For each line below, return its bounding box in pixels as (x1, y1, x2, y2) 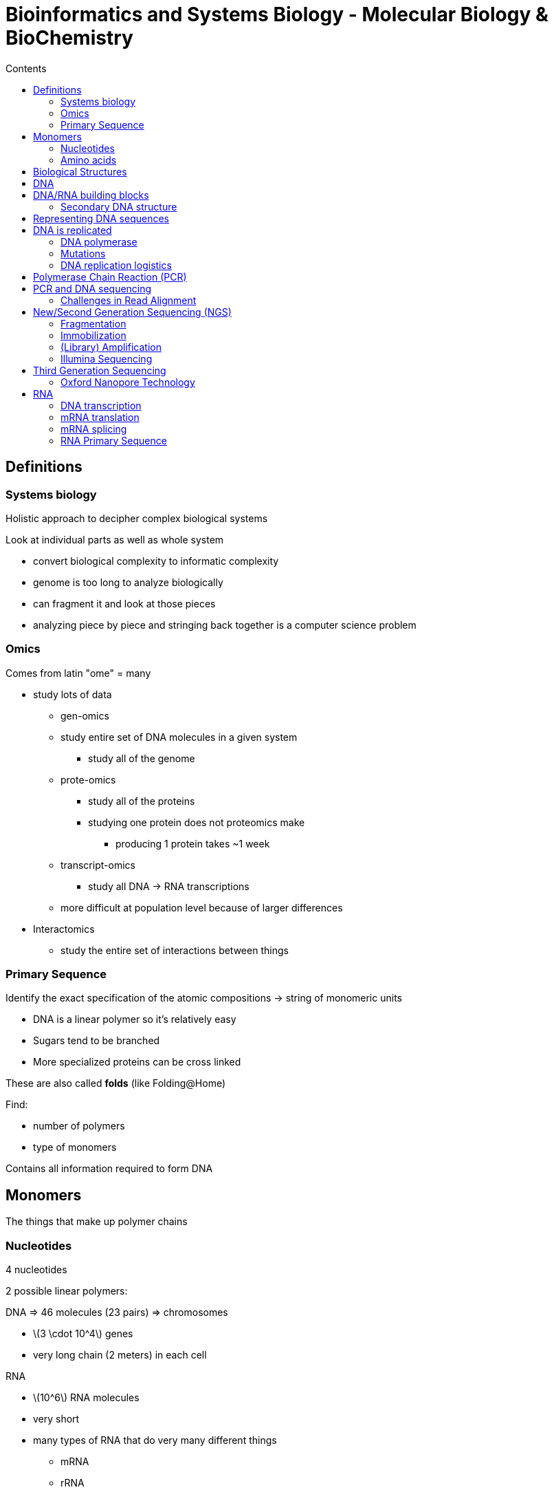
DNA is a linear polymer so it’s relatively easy (33, 1013, 236, 1026)
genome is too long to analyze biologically (33, 576, 223, 588)
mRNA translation (60, 411, 140, 423)
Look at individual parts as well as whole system (5, 533, 224, 545)
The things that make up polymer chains (5, 1215, 188, 1228)
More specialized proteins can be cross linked (33, 1056, 241, 1068)
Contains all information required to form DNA (5, 1163, 213, 1175)
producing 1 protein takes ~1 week (115, 837, 270, 850)
